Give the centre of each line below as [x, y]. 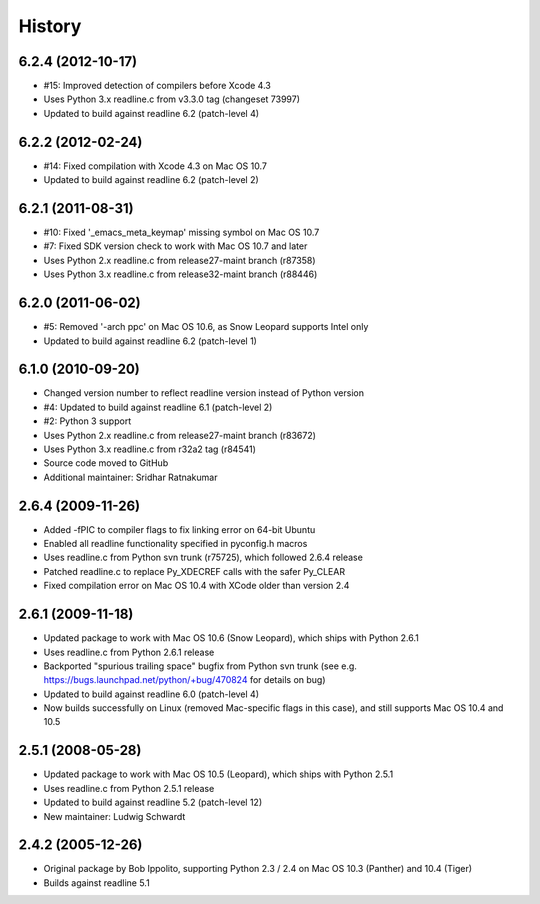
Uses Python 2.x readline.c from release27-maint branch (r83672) [180, 435]
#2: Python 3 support [87, 421]
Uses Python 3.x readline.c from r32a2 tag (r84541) [150, 449]
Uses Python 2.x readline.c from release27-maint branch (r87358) [179, 260]
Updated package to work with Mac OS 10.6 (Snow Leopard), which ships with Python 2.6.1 [231, 638]
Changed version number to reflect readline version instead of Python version [204, 393]
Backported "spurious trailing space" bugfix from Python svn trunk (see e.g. [200, 666]
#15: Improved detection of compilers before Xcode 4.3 [157, 86]
